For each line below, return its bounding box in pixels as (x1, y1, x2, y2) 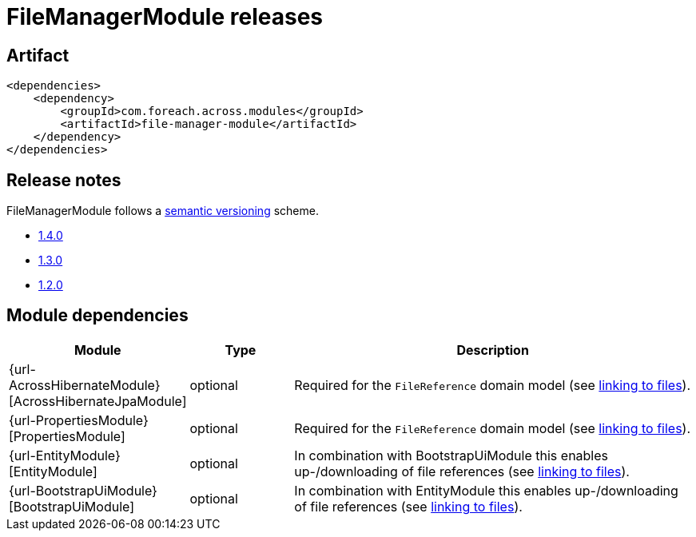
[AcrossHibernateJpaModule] (9, 392, 187, 409)
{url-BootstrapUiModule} (9, 482, 157, 499)
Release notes (6, 169, 121, 190)
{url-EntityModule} (9, 447, 121, 463)
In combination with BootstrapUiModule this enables (294, 447, 609, 463)
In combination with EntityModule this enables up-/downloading (294, 482, 678, 499)
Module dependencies (6, 305, 189, 326)
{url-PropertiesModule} (9, 412, 149, 428)
